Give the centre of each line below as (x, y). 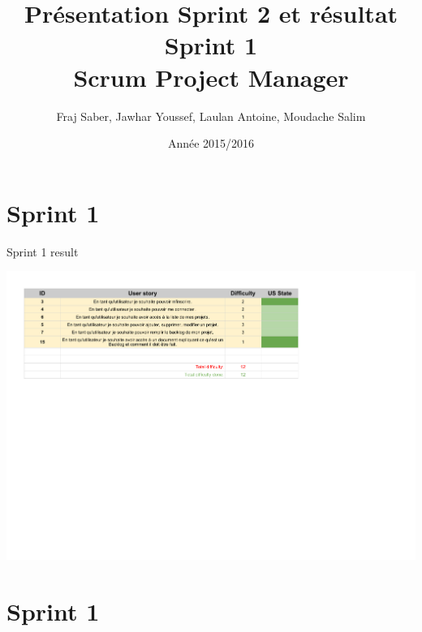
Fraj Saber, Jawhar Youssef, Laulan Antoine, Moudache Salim (211, 116)
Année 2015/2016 (211, 143)
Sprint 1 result (43, 251)
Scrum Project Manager (211, 77)
